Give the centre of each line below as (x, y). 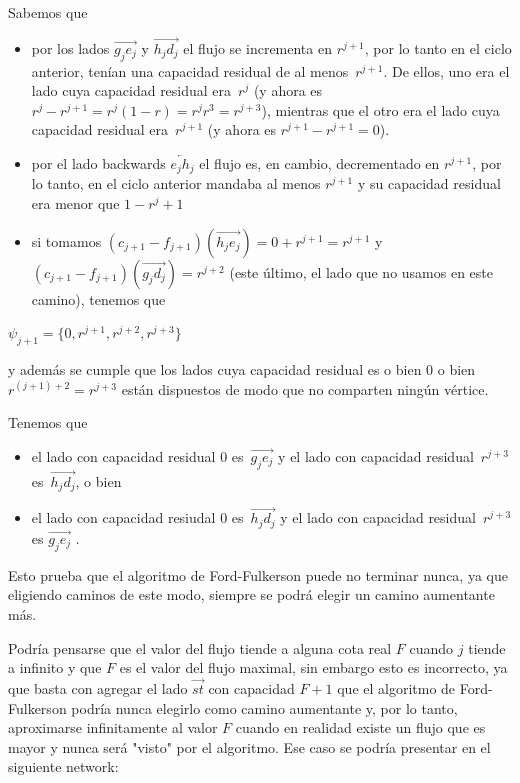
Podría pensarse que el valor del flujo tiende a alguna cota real (200, 647)
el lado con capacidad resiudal (123, 517)
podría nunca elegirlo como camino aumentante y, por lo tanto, (264, 707)
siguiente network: (63, 766)
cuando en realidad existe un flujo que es (360, 727)
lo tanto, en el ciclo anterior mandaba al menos (176, 183)
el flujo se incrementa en (257, 47)
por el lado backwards (98, 162)
